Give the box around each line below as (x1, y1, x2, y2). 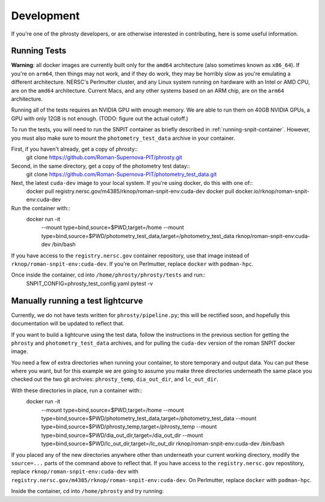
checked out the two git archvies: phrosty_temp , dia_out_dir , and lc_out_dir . (11, 375, 219, 383)
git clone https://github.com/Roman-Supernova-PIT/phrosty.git (26, 154, 183, 161)
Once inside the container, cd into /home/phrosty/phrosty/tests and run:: (11, 271, 206, 278)
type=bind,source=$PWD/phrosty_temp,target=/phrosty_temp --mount (41, 423, 217, 430)
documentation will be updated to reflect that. (11, 320, 125, 327)
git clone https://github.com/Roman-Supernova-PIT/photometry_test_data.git (26, 171, 217, 178)
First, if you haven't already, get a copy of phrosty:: (11, 145, 138, 152)
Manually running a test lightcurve (11, 295, 143, 306)
